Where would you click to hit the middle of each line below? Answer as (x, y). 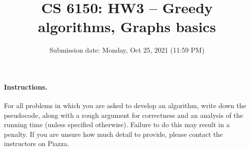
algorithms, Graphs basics (127, 27)
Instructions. (26, 86)
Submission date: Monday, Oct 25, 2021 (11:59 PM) (127, 50)
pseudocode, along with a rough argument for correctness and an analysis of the (124, 115)
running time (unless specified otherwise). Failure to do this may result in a (117, 124)
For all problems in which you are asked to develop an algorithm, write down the (125, 105)
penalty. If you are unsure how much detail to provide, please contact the (114, 134)
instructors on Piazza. (37, 143)
